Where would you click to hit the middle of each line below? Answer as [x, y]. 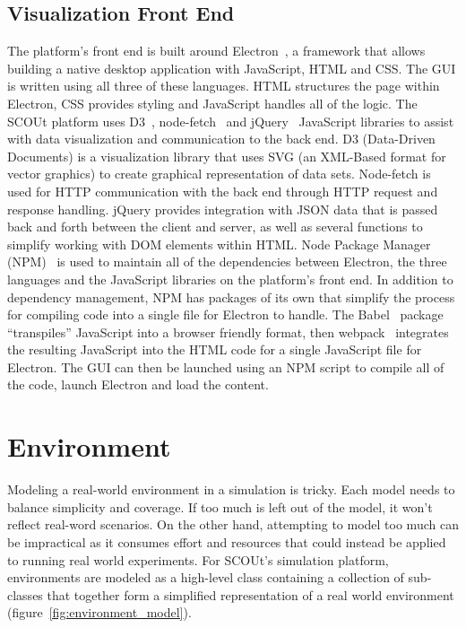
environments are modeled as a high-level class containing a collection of [206, 577]
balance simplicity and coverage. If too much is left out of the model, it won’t [220, 506]
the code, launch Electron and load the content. [138, 384]
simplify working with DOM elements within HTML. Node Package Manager [219, 244]
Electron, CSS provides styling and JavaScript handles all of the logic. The [212, 103]
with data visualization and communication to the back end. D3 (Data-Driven [221, 139]
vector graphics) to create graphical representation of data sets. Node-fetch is [219, 174]
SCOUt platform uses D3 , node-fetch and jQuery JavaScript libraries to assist [231, 121]
